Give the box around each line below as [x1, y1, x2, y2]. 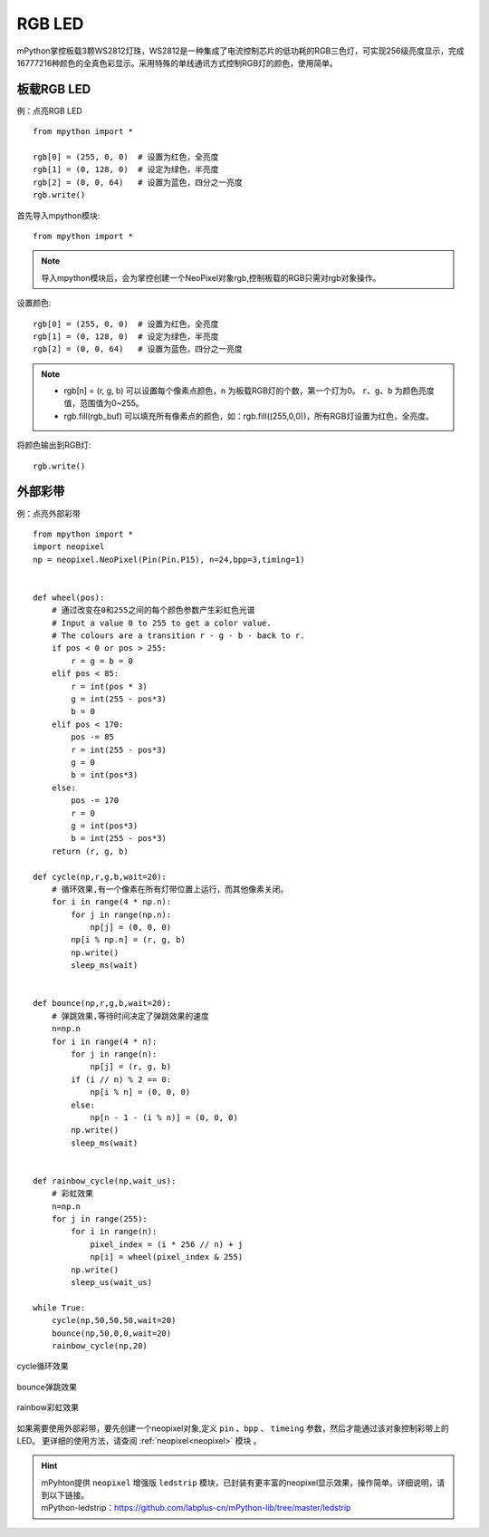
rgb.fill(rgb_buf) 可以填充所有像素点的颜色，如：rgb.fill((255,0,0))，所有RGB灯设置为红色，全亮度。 [63, 411, 434, 421]
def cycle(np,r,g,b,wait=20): [33, 871, 168, 882]
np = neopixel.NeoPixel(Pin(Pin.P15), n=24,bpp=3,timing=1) [33, 554, 305, 565]
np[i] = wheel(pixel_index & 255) [90, 1252, 244, 1262]
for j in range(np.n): [71, 909, 172, 920]
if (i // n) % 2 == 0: [71, 1074, 172, 1085]
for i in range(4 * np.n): [51, 897, 172, 907]
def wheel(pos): [33, 592, 105, 603]
